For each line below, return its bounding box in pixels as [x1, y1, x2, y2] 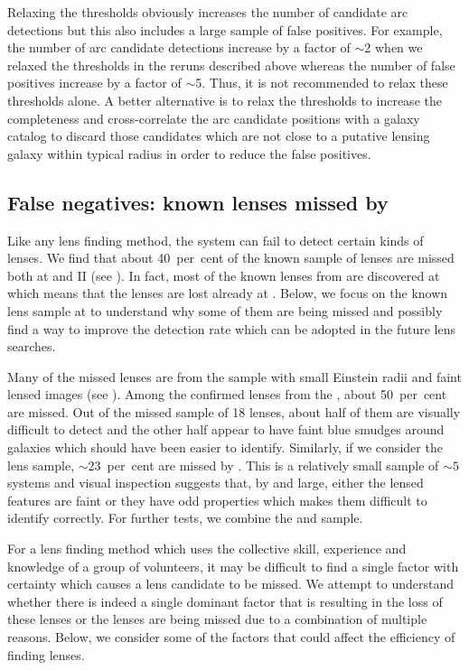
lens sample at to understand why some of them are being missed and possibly [7, 301, 443, 320]
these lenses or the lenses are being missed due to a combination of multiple [7, 610, 427, 628]
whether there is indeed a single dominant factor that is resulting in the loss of [7, 591, 443, 610]
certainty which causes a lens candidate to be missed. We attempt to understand [7, 574, 455, 593]
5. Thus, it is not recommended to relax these [195, 73, 448, 92]
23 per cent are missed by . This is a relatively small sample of [88, 455, 439, 474]
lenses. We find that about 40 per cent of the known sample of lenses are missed [7, 248, 455, 267]
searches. [7, 337, 56, 356]
